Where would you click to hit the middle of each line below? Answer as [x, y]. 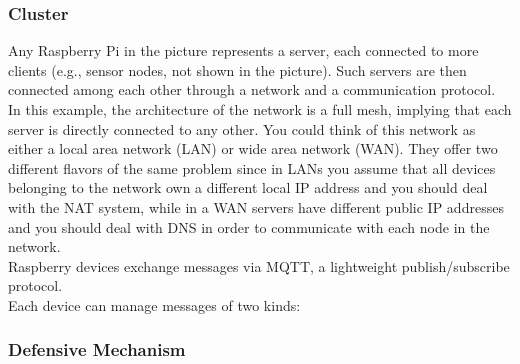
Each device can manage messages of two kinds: [154, 304]
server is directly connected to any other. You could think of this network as [242, 128]
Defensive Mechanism [97, 349]
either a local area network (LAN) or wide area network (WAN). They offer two [253, 148]
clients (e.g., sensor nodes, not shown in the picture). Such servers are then [237, 69]
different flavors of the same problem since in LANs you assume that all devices [252, 167]
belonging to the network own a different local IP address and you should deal [248, 187]
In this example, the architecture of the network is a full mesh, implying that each [260, 109]
